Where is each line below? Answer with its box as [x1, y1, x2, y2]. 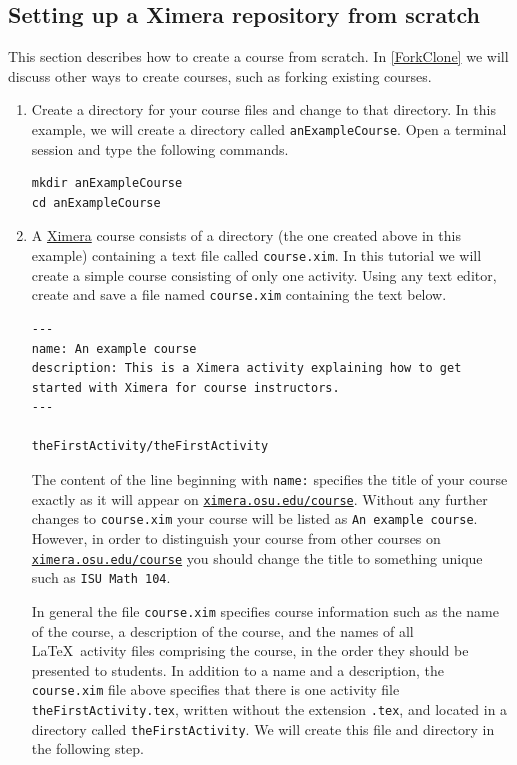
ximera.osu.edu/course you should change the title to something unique [31, 547, 483, 568]
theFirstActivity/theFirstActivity [31, 439, 269, 454]
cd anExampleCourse [31, 195, 161, 210]
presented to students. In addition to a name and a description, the [31, 659, 445, 680]
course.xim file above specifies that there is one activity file [31, 679, 400, 700]
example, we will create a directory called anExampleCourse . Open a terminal [31, 118, 507, 139]
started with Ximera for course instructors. [31, 380, 340, 395]
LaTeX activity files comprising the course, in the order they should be [31, 640, 469, 661]
